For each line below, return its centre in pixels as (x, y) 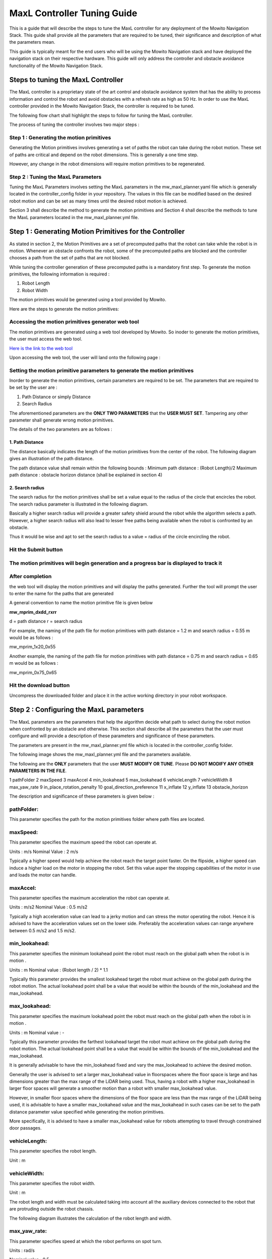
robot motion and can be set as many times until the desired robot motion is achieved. (98, 201)
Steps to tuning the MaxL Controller (66, 80)
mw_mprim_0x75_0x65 (33, 672)
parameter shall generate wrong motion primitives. (62, 420)
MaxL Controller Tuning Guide (73, 13)
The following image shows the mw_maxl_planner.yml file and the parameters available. (100, 754)
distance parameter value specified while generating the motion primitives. (87, 1112)
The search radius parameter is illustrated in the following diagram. (79, 504)
